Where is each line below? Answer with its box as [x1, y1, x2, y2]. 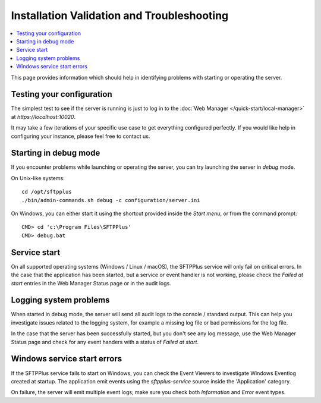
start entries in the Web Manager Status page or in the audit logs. [11, 279, 172, 286]
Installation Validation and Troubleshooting [11, 9, 229, 22]
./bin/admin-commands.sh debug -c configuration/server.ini [21, 197, 200, 203]
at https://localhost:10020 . [11, 113, 76, 120]
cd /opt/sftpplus [21, 188, 72, 196]
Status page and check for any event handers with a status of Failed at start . [11, 338, 199, 345]
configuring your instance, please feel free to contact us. [11, 133, 150, 140]
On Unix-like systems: [11, 174, 65, 181]
